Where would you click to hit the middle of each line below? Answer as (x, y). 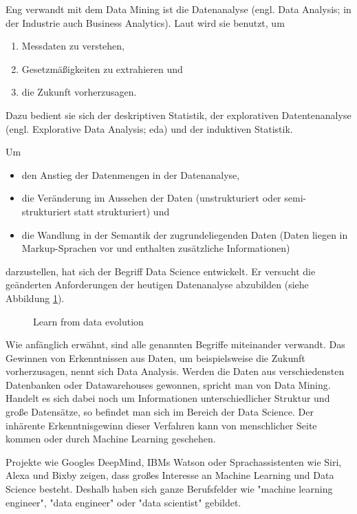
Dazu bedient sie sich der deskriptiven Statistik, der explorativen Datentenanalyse (178, 115)
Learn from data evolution (88, 321)
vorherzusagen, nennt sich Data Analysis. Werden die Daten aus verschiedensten (175, 371)
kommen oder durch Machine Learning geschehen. (111, 439)
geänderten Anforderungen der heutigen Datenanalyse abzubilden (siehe (157, 285)
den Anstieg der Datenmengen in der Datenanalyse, (131, 174)
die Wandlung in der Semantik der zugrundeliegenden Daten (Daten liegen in (185, 234)
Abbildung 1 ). (35, 298)
